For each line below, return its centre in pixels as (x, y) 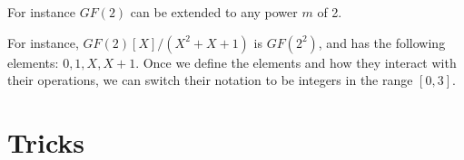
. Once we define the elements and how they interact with (296, 62)
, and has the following (382, 42)
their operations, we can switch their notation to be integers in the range (210, 80)
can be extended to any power (214, 12)
